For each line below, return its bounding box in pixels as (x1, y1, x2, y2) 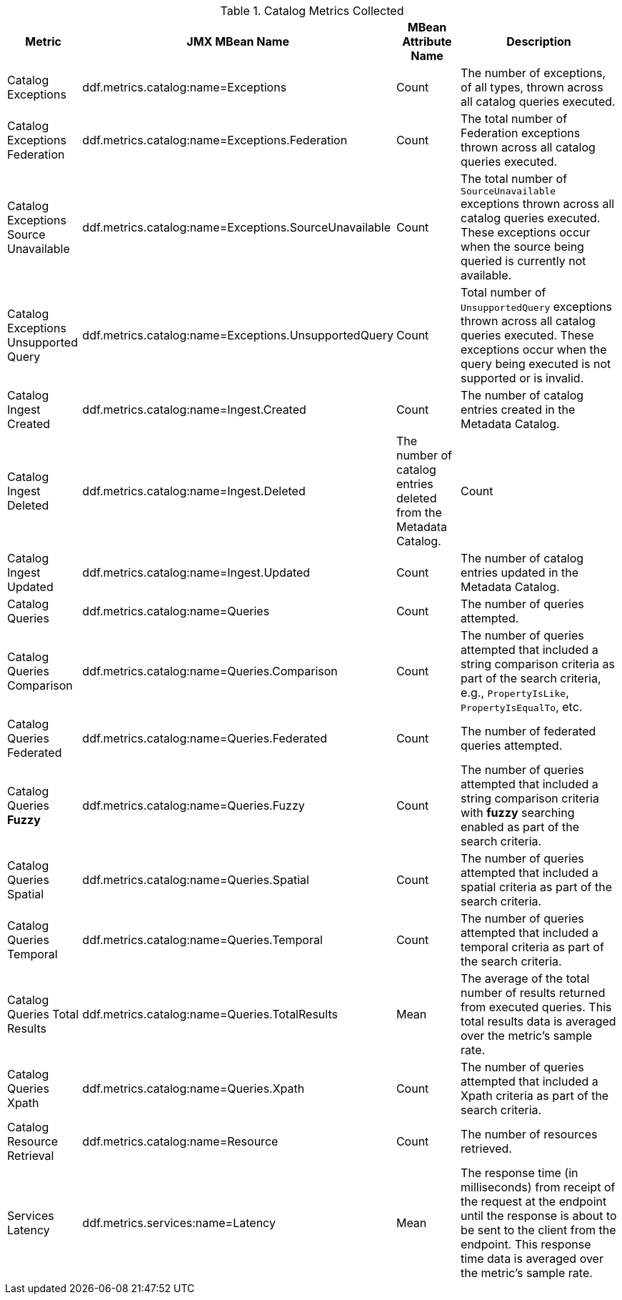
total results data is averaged (461, 1014, 616, 1028)
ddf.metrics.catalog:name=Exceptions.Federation (82, 133, 348, 147)
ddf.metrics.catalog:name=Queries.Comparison (82, 664, 338, 678)
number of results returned (461, 986, 606, 1000)
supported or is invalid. (461, 371, 584, 385)
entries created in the (461, 402, 576, 417)
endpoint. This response (461, 1237, 591, 1251)
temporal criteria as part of (461, 940, 604, 954)
